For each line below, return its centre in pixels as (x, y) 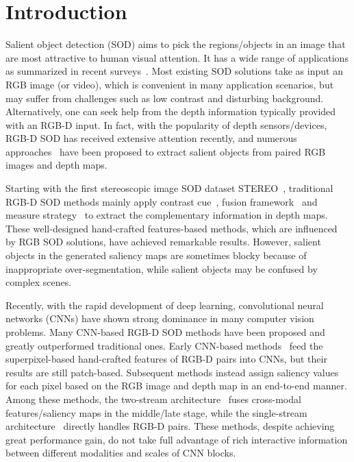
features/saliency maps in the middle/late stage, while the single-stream (156, 412)
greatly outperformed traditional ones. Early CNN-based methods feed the (164, 345)
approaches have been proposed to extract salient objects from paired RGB (166, 151)
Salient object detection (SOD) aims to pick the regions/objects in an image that (176, 44)
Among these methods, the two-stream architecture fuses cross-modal (153, 399)
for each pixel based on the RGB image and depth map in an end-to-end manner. (176, 386)
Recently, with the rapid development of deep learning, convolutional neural (165, 305)
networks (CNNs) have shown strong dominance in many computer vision (160, 318)
